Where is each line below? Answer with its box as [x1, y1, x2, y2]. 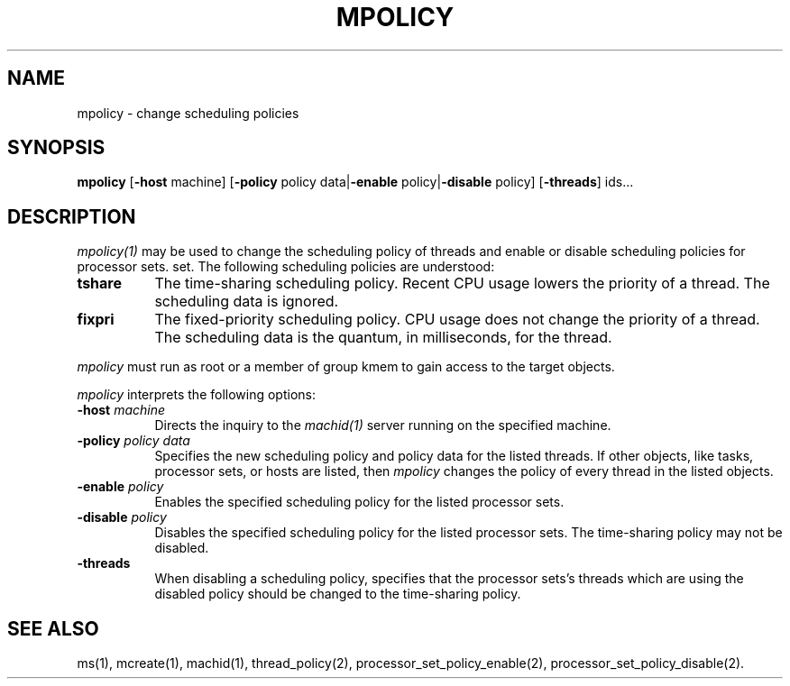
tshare [77, 274, 122, 293]
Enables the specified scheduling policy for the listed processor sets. [154, 494, 565, 510]
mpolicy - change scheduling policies [77, 105, 299, 121]
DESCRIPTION [7, 205, 136, 228]
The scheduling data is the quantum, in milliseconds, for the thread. [154, 328, 612, 347]
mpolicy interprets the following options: [77, 387, 316, 403]
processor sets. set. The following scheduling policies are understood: [77, 259, 495, 275]
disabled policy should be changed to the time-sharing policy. [154, 586, 521, 602]
